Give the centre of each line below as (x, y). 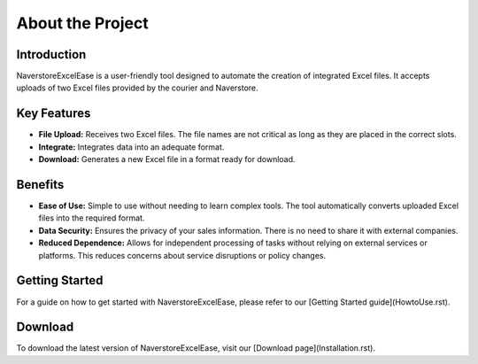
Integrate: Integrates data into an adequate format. (131, 147)
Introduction (51, 54)
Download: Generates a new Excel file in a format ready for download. (167, 159)
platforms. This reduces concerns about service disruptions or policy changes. (182, 255)
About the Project (83, 23)
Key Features (54, 114)
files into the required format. (92, 218)
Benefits (40, 185)
